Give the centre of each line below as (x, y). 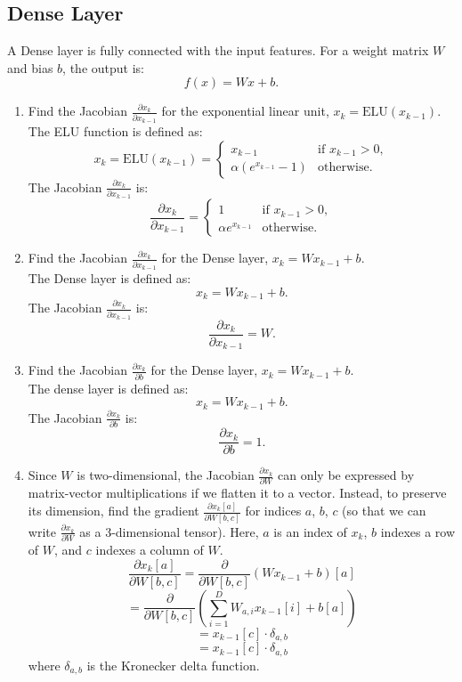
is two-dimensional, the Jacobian (166, 475)
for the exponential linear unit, (245, 111)
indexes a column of (150, 550)
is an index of (310, 531)
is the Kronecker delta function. (173, 665)
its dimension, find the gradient (113, 511)
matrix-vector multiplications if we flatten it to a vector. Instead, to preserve (237, 493)
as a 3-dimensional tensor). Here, (169, 531)
